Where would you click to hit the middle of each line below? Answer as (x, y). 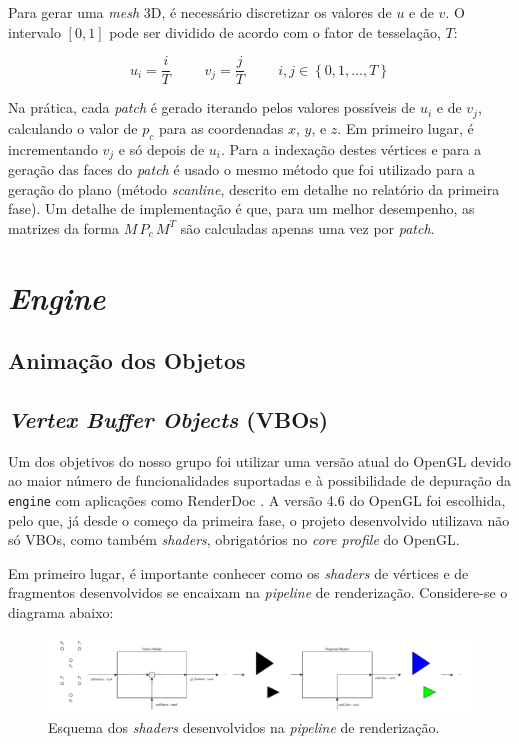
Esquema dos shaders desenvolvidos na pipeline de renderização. (244, 727)
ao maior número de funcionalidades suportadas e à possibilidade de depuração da (260, 480)
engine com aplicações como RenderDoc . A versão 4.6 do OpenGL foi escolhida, (257, 499)
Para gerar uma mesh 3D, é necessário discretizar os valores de (200, 12)
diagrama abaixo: (61, 611)
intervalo (34, 31)
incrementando (53, 148)
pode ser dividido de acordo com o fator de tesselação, (275, 31)
